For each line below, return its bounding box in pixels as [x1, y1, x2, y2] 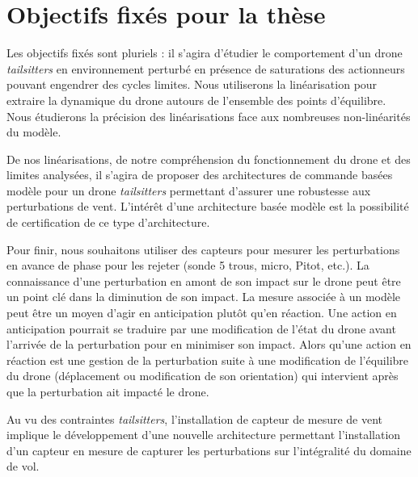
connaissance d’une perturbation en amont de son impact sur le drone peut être [6, 272, 401, 289]
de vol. [6, 458, 40, 475]
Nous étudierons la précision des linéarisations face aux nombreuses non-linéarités [6, 107, 411, 124]
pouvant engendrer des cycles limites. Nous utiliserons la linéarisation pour [6, 76, 378, 93]
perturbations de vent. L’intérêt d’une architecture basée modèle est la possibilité [6, 198, 409, 215]
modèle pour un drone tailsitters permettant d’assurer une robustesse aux [6, 182, 371, 199]
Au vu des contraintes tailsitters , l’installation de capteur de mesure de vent [6, 410, 383, 427]
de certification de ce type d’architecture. [6, 214, 210, 231]
